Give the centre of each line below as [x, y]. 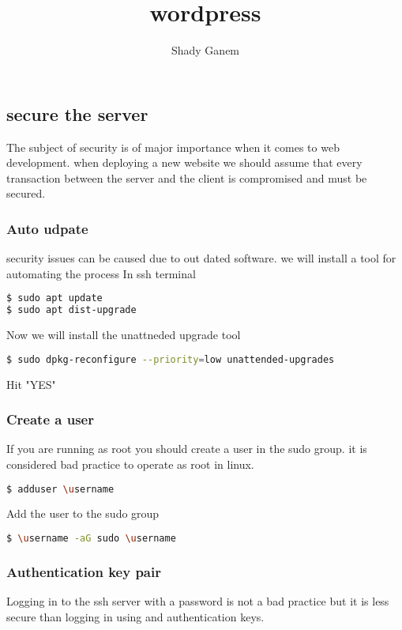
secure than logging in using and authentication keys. [135, 616]
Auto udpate [47, 228]
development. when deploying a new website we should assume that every [184, 162]
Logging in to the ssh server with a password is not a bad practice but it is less [198, 601]
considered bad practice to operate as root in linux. [130, 464]
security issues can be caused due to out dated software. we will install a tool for [201, 258]
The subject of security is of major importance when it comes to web [173, 147]
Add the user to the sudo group [83, 513]
